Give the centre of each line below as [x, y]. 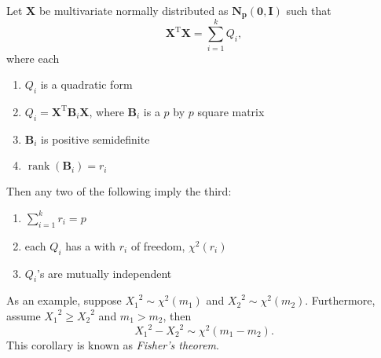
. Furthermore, [340, 300]
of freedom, [158, 245]
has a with [91, 245]
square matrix [231, 111]
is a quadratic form [86, 84]
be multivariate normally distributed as [134, 10]
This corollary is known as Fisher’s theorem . [113, 345]
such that [309, 10]
